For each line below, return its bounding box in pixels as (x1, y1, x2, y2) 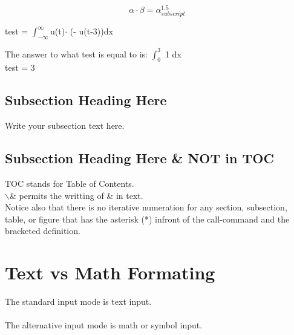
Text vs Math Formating (5, 260, 215, 285)
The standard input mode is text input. (5, 295, 152, 308)
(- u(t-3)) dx (70, 25, 113, 37)
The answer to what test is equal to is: (5, 47, 148, 60)
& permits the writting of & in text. (9, 189, 143, 201)
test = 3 (5, 61, 35, 74)
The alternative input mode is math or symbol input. (5, 319, 203, 331)
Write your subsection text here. (5, 119, 125, 132)
